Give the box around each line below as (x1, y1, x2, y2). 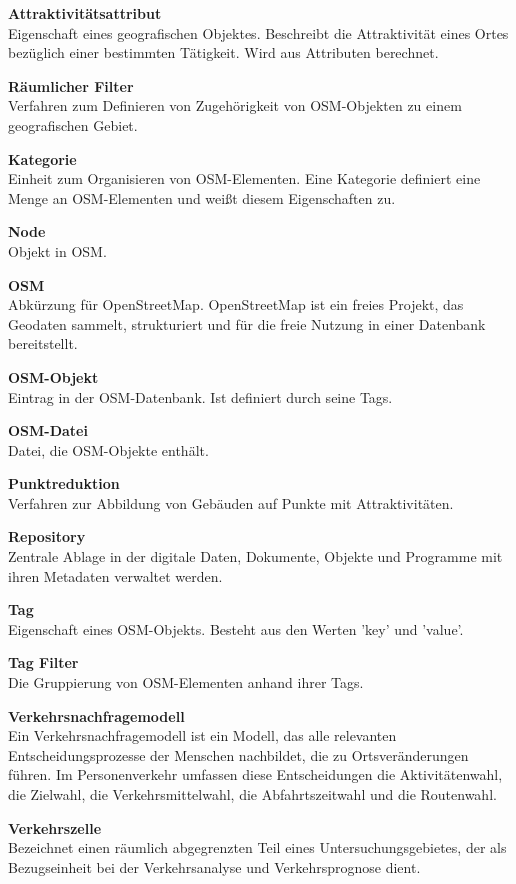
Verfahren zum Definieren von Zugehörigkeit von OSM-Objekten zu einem (8, 95, 462, 116)
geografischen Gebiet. (8, 114, 138, 135)
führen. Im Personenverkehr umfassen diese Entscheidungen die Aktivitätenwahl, (8, 764, 503, 785)
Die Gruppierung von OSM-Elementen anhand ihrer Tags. (8, 672, 364, 693)
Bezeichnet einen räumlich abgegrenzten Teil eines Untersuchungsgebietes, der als (8, 837, 507, 858)
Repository (8, 526, 86, 547)
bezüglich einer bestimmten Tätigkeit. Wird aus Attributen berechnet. (8, 42, 439, 63)
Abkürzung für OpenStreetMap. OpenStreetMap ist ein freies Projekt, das (8, 294, 464, 315)
